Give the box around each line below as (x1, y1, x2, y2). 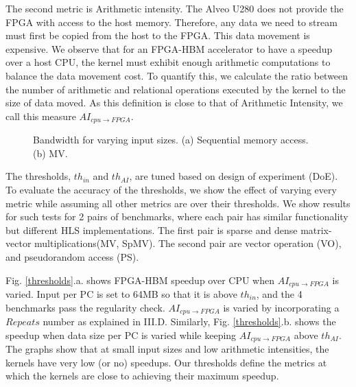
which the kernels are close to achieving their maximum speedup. (5, 368, 279, 383)
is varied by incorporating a (223, 300, 340, 314)
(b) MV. (33, 145, 68, 160)
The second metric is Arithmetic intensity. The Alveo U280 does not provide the (5, 1, 344, 15)
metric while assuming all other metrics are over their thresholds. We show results (5, 196, 351, 210)
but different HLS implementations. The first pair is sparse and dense (5, 222, 298, 237)
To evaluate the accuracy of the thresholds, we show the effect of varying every (5, 182, 337, 196)
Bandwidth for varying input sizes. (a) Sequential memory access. (33, 132, 309, 147)
